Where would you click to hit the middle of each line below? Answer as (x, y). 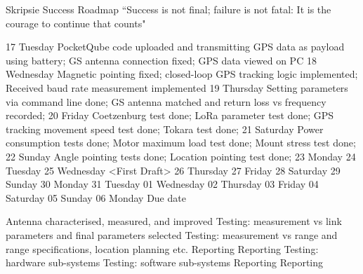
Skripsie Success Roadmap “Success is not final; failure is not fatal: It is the (169, 9)
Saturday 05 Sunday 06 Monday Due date (96, 197)
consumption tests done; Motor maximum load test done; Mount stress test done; (181, 143)
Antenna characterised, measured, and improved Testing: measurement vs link (174, 221)
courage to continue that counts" (76, 23)
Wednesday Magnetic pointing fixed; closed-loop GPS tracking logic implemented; (182, 74)
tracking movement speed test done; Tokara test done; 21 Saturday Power (165, 129)
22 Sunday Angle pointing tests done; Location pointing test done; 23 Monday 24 (181, 156)
